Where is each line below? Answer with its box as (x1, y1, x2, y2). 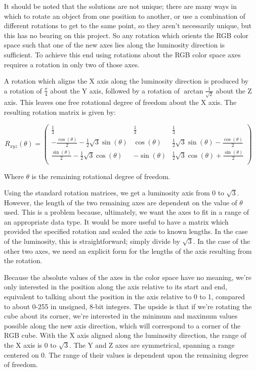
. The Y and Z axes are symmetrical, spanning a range (69, 340, 235, 350)
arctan (183, 88, 203, 95)
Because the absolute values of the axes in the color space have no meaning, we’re (4, 272, 252, 282)
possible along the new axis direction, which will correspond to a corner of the (4, 320, 241, 330)
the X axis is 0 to (4, 340, 56, 350)
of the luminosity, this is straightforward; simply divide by (4, 236, 180, 246)
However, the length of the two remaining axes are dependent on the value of (4, 197, 237, 207)
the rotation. (4, 255, 43, 266)
